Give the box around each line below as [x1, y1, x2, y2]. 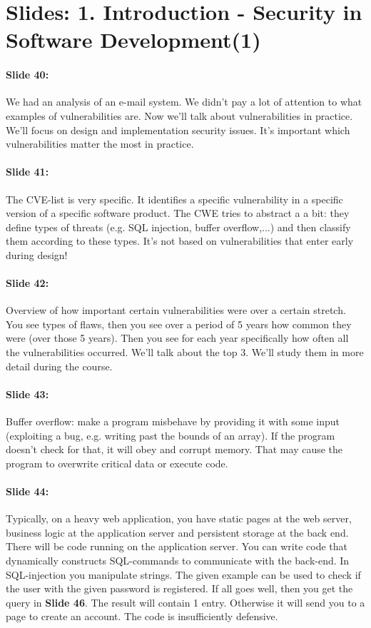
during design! [6, 247, 68, 262]
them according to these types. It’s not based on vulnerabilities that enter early [6, 233, 354, 248]
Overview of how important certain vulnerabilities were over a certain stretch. [6, 303, 346, 318]
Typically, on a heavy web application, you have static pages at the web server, [6, 511, 352, 526]
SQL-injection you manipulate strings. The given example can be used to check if [6, 567, 361, 582]
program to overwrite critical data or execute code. [6, 455, 228, 470]
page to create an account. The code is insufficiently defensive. [6, 609, 278, 624]
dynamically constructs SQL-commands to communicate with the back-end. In [6, 553, 350, 568]
